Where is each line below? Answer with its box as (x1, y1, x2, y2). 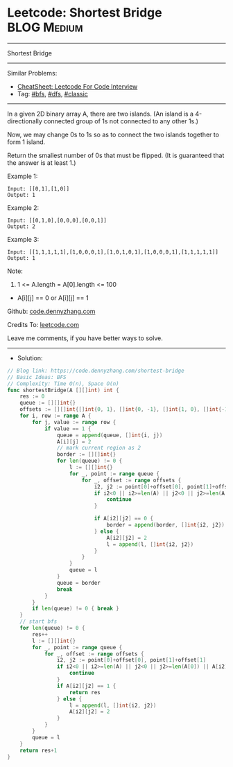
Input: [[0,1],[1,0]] (7, 185, 70, 192)
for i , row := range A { (19, 412, 92, 420)
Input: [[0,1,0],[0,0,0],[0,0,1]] (7, 217, 107, 224)
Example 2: (7, 203, 40, 212)
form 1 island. (7, 137, 46, 146)
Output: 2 (7, 223, 36, 230)
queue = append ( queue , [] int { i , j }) (56, 432, 163, 439)
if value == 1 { (44, 425, 92, 432)
